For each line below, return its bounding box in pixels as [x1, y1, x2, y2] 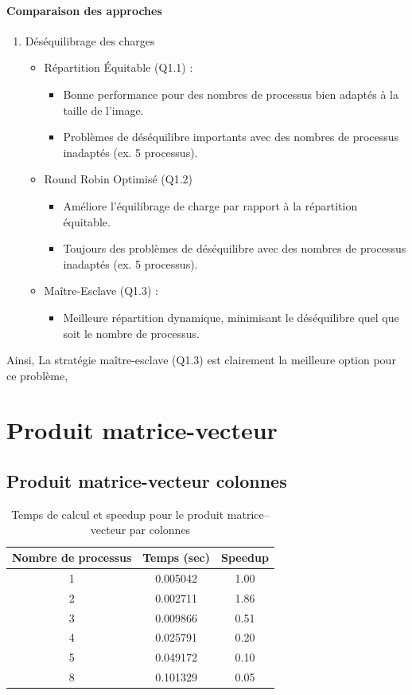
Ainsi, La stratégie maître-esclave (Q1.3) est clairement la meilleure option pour [6, 351, 396, 368]
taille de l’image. [63, 101, 144, 118]
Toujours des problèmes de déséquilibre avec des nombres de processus [63, 240, 406, 257]
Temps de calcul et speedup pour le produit [11, 505, 224, 522]
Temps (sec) [142, 549, 210, 566]
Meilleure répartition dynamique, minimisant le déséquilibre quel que [63, 308, 399, 325]
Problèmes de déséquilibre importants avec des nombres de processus [63, 128, 399, 145]
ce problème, [6, 367, 68, 383]
